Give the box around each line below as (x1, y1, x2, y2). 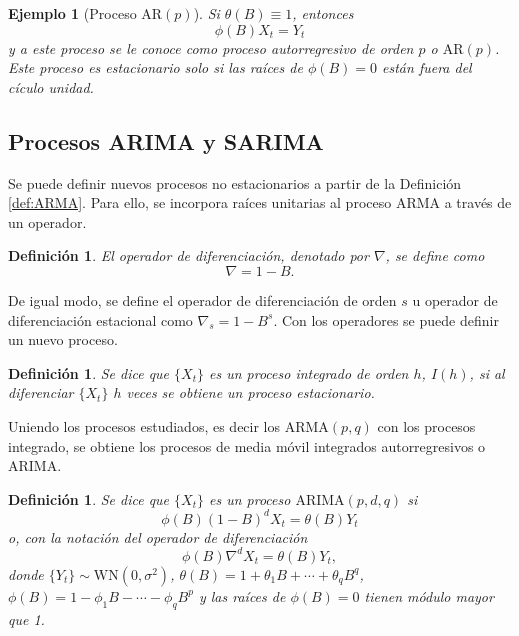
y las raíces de (198, 585, 286, 606)
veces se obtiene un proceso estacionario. (126, 382, 375, 403)
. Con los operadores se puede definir (273, 309, 499, 330)
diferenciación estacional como (8, 309, 193, 330)
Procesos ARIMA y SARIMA (8, 125, 324, 156)
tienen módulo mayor (364, 585, 494, 606)
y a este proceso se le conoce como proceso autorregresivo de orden (8, 37, 414, 58)
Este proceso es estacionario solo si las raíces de (8, 57, 303, 78)
